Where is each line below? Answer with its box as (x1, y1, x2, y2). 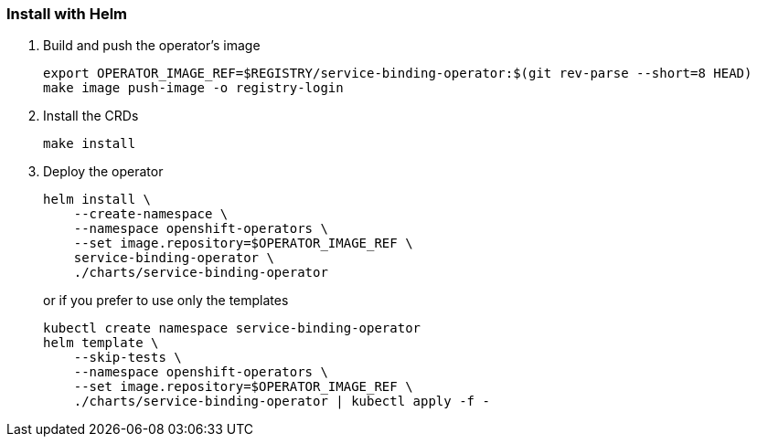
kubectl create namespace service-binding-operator (43, 321, 421, 336)
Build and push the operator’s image (43, 37, 261, 54)
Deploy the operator (43, 164, 164, 180)
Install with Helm (6, 5, 128, 23)
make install (43, 136, 136, 152)
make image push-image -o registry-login (43, 80, 344, 96)
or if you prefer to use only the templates (43, 292, 289, 309)
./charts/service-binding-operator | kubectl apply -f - (73, 394, 490, 409)
